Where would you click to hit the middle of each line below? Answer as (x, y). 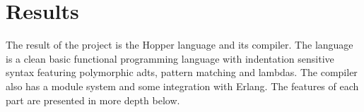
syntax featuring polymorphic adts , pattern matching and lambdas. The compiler (182, 72)
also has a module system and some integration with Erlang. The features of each (182, 86)
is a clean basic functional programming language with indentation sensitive (170, 58)
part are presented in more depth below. (93, 100)
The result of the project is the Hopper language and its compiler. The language (180, 45)
